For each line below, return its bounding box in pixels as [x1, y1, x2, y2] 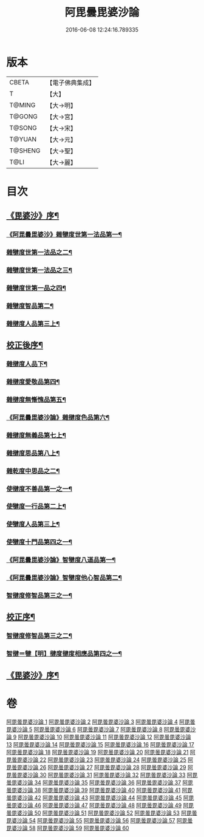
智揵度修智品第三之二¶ [6, 632, 73, 640]
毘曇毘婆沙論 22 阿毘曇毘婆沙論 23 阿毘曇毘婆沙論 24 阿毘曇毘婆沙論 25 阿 [6, 756, 193, 763]
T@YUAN [9, 135, 37, 143]
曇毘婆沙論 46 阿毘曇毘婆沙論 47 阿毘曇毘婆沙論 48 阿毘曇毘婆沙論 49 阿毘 [6, 801, 194, 808]
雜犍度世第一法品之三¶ [6, 266, 73, 275]
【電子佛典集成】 [46, 78, 95, 87]
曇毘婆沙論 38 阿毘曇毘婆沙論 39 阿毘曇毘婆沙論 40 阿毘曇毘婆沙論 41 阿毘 [6, 786, 193, 793]
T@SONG [9, 123, 38, 132]
